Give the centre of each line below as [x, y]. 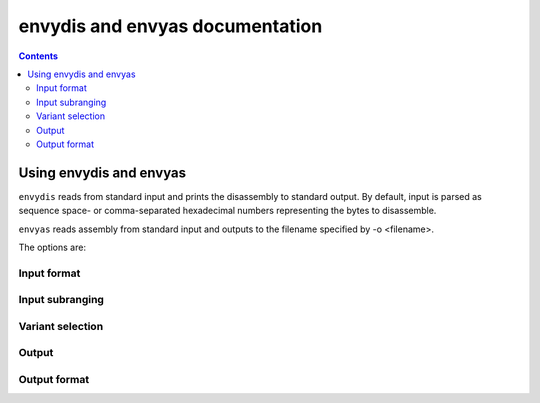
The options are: [52, 247]
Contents [38, 56]
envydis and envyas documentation [170, 26]
